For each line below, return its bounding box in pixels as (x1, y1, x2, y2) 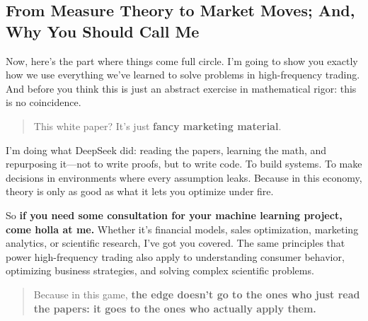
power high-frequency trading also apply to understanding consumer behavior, (6, 249, 345, 264)
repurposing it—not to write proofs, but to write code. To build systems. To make (6, 156, 362, 171)
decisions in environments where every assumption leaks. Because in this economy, (6, 170, 362, 185)
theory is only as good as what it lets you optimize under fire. (6, 184, 274, 199)
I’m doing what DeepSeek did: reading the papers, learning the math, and (6, 142, 327, 157)
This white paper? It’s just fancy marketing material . (33, 118, 282, 133)
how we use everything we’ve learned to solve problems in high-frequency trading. (6, 67, 360, 82)
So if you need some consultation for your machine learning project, (6, 207, 343, 222)
